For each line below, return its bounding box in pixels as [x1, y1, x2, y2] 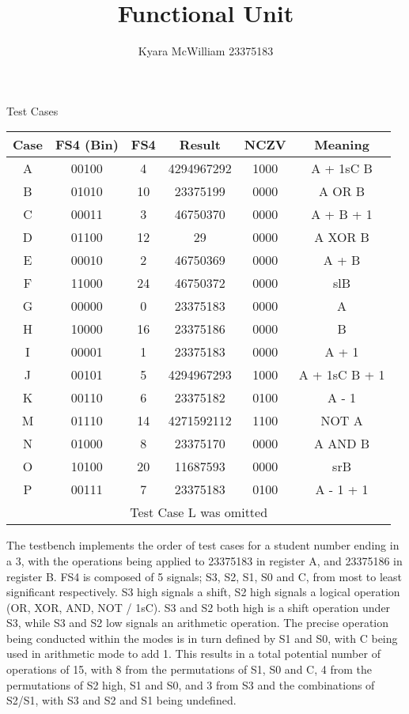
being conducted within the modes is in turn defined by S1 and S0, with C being [6, 629, 398, 646]
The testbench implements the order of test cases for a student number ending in [6, 537, 400, 553]
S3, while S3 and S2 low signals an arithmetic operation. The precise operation [6, 614, 389, 631]
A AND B [313, 434, 370, 453]
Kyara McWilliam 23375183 [138, 43, 274, 59]
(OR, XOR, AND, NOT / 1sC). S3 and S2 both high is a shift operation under [6, 599, 391, 615]
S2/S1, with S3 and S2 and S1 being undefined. [6, 692, 237, 708]
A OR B [318, 182, 365, 201]
